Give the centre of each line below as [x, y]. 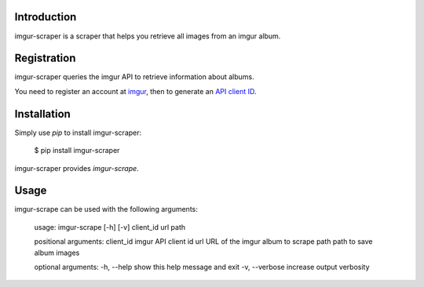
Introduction [46, 17]
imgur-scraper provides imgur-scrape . [77, 168]
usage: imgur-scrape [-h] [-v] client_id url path [110, 227]
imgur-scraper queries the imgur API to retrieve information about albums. [134, 77]
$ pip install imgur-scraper [77, 151]
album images [57, 252]
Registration [45, 58]
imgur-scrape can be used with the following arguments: [106, 209]
